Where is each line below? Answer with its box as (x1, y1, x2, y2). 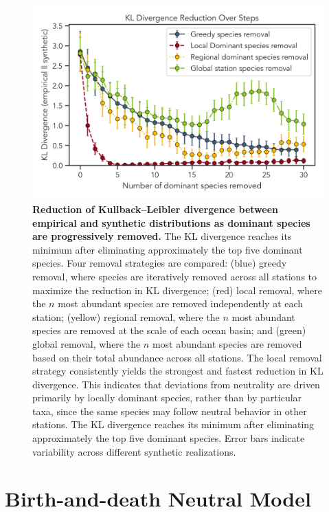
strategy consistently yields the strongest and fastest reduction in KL (32, 364, 324, 378)
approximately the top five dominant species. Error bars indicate (32, 431, 305, 445)
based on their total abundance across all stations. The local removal (32, 350, 322, 364)
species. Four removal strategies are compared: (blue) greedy (32, 256, 287, 270)
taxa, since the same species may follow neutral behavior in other (32, 403, 307, 418)
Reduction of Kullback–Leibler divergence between (32, 201, 278, 216)
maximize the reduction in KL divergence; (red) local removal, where (32, 282, 322, 297)
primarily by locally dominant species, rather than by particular (32, 390, 302, 405)
